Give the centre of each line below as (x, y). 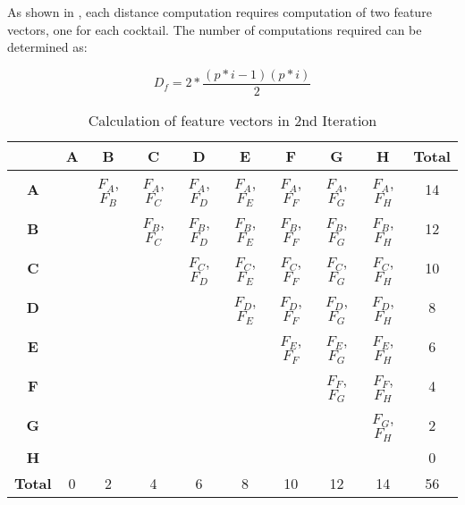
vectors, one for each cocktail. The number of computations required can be (215, 29)
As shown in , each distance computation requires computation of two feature (220, 12)
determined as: (47, 47)
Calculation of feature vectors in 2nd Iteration (232, 120)
